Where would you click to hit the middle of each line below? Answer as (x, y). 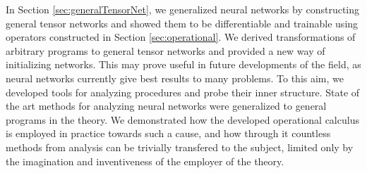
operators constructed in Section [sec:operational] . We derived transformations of (181, 37)
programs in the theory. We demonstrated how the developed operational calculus (182, 119)
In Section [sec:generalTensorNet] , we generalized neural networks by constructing (183, 9)
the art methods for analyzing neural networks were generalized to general (166, 106)
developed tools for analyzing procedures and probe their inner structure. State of (183, 92)
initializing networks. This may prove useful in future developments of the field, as (183, 64)
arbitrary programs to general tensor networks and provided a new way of (166, 50)
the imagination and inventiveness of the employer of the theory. (145, 161)
